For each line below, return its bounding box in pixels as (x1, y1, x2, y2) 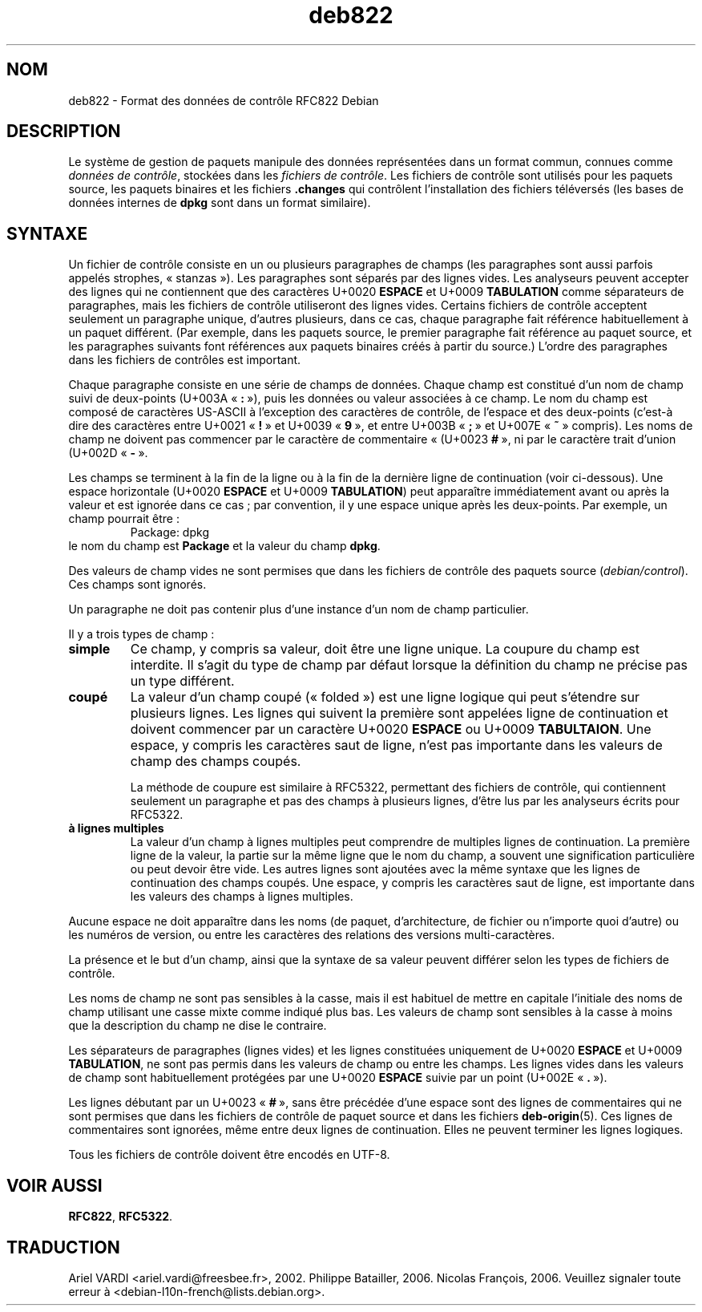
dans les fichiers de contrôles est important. (68, 353, 301, 367)
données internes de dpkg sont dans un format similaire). (68, 196, 371, 210)
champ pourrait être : (68, 512, 180, 526)
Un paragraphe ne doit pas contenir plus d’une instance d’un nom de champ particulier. (68, 602, 529, 617)
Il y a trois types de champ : (68, 627, 215, 642)
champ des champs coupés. (130, 753, 301, 770)
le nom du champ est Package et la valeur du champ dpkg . (68, 539, 381, 553)
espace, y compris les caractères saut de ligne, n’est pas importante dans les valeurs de (130, 737, 663, 754)
